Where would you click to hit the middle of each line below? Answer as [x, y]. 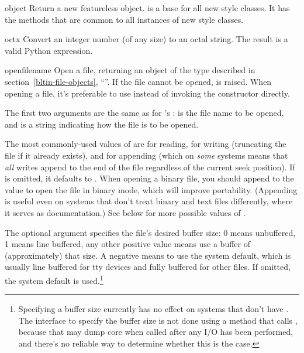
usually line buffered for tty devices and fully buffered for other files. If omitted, [148, 267]
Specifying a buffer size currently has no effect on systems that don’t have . [153, 309]
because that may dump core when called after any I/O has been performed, [156, 332]
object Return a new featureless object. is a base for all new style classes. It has [147, 8]
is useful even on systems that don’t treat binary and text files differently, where [149, 201]
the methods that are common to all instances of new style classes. [124, 19]
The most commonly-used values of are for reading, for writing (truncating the [146, 144]
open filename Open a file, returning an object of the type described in [130, 70]
